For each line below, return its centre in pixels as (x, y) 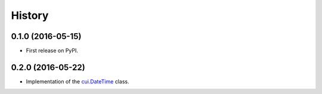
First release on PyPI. (52, 51)
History (30, 15)
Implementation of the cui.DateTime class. (78, 81)
